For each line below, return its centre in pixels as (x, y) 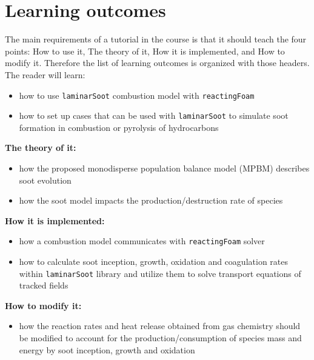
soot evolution (45, 180)
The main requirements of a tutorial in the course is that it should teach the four (156, 39)
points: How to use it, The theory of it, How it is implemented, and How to (145, 51)
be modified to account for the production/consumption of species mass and (160, 338)
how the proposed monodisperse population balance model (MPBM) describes (164, 168)
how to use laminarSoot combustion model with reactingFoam (137, 95)
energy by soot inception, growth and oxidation (107, 349)
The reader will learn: (45, 74)
